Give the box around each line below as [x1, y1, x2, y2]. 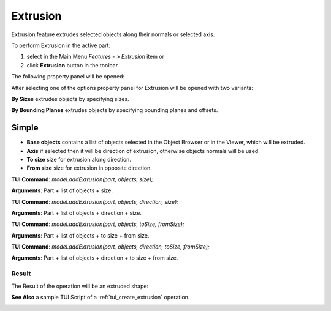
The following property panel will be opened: [11, 73, 125, 80]
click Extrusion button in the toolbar [26, 61, 118, 69]
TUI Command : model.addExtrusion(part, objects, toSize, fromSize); [11, 220, 185, 228]
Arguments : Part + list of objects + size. [11, 187, 113, 194]
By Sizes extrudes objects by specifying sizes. [11, 95, 129, 102]
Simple [11, 122, 39, 133]
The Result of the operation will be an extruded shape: [11, 282, 149, 290]
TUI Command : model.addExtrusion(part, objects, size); [11, 175, 153, 183]
